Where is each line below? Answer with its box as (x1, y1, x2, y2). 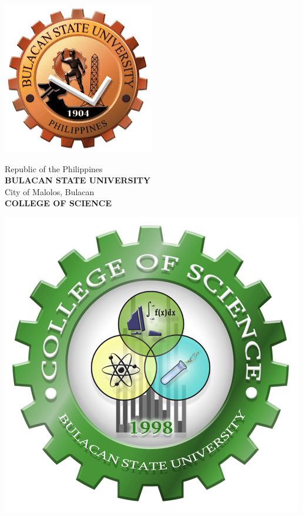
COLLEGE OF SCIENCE (5, 197, 112, 209)
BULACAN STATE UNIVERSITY (5, 174, 151, 186)
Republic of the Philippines (5, 162, 103, 175)
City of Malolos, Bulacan (5, 185, 95, 197)
